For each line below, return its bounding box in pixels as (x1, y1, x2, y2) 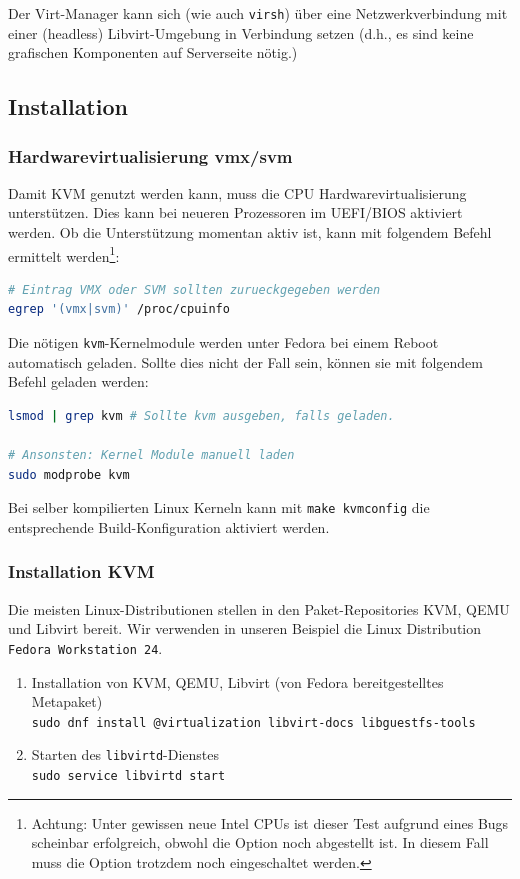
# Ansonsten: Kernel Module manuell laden (8, 448, 295, 463)
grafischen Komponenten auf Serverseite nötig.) (8, 42, 298, 63)
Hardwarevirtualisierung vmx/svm (8, 143, 293, 168)
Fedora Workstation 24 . (8, 637, 163, 658)
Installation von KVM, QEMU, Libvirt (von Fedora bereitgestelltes (31, 671, 444, 692)
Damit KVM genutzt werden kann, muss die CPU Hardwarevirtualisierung (8, 182, 467, 203)
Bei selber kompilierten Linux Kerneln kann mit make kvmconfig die (8, 497, 430, 518)
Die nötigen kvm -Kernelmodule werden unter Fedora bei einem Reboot (8, 332, 439, 353)
